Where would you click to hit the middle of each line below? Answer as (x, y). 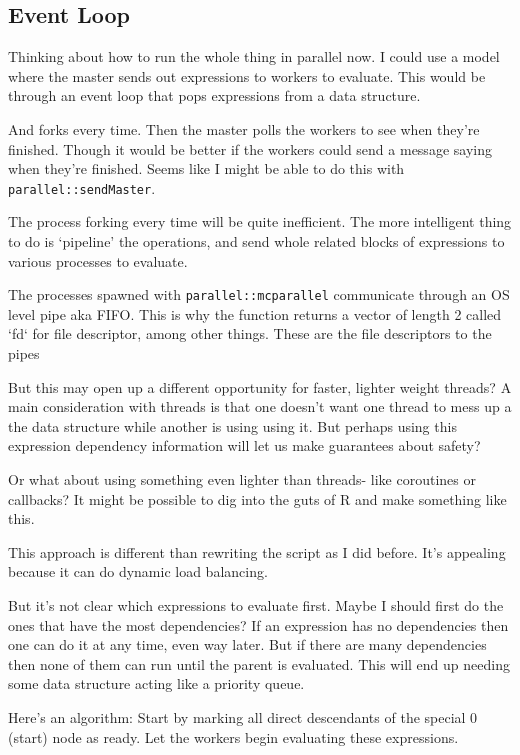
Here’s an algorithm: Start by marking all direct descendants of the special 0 (243, 716)
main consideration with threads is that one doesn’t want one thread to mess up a (260, 406)
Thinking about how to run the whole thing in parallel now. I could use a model (254, 56)
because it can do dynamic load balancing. (138, 571)
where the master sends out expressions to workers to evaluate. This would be (247, 75)
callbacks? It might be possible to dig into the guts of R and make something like (257, 498)
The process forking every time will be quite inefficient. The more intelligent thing (260, 221)
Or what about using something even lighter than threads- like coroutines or (242, 479)
